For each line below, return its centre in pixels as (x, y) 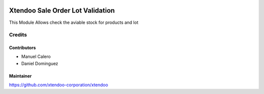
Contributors (22, 48)
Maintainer (20, 76)
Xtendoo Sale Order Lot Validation (62, 10)
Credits (18, 35)
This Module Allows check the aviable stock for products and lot (74, 22)
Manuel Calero (36, 56)
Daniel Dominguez (40, 63)
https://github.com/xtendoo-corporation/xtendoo (59, 85)
